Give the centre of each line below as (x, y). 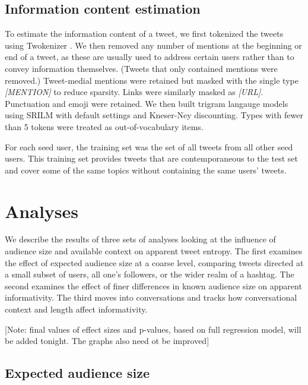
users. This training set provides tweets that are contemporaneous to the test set (151, 158)
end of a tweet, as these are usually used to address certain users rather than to (150, 57)
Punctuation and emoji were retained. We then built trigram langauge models (147, 103)
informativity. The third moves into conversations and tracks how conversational (151, 297)
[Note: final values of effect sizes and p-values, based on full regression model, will (153, 329)
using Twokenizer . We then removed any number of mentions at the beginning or (153, 45)
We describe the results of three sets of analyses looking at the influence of (140, 239)
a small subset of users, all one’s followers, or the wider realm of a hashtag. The (150, 274)
